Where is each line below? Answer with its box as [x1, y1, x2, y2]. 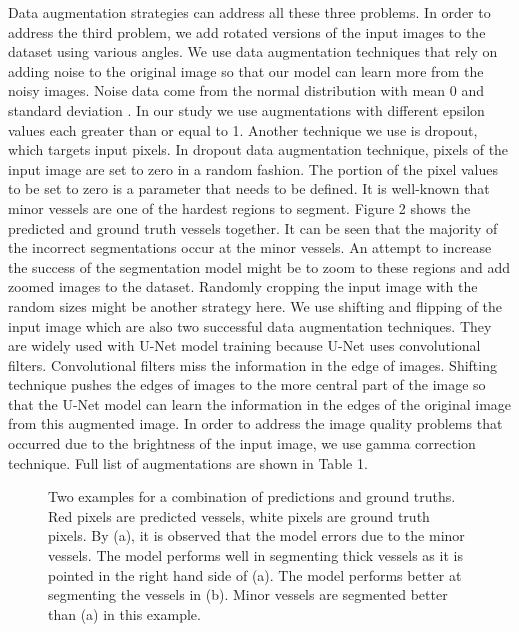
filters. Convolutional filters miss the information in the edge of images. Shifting [8, 354, 497, 375]
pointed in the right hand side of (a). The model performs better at [48, 564, 462, 585]
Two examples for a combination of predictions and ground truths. [48, 486, 456, 507]
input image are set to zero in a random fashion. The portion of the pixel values [8, 158, 498, 179]
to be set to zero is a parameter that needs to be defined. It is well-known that [8, 178, 490, 199]
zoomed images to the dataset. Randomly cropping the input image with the [8, 276, 478, 297]
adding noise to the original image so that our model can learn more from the [8, 60, 484, 81]
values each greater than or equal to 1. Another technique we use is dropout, [8, 119, 478, 140]
